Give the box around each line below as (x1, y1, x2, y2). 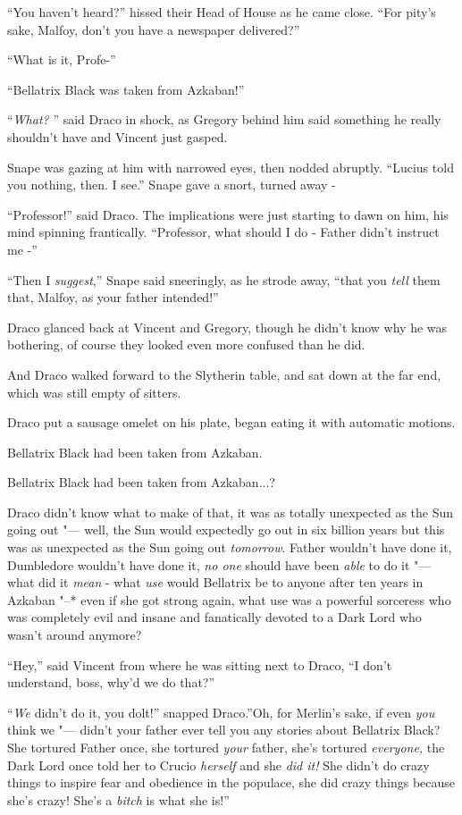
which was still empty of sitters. (7, 382, 181, 401)
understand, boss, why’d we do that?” (7, 673, 215, 692)
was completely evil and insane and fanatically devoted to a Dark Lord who (7, 608, 422, 626)
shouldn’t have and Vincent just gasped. (7, 127, 228, 146)
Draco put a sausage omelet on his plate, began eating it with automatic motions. (7, 413, 456, 432)
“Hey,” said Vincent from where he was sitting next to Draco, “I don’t (7, 655, 392, 674)
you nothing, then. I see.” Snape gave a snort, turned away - (7, 175, 336, 194)
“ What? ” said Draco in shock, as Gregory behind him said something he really (7, 110, 441, 129)
